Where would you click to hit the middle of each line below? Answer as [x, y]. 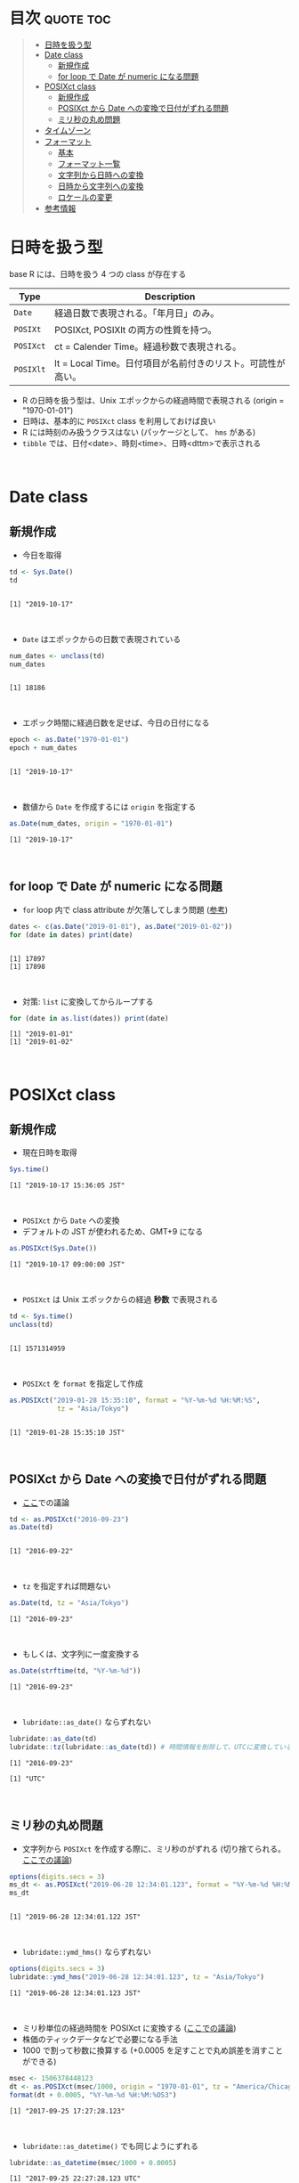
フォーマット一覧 [89, 163]
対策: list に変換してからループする [88, 1001]
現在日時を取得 [49, 1153]
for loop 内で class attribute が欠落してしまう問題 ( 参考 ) [125, 909]
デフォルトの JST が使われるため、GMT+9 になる [112, 1232]
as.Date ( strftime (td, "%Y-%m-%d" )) [75, 1671]
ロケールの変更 [85, 197]
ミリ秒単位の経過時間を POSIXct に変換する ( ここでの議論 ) [129, 2028]
